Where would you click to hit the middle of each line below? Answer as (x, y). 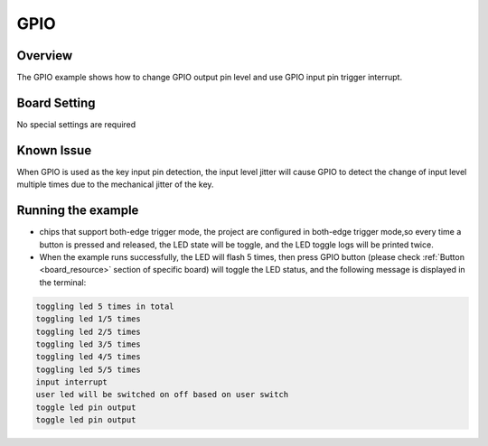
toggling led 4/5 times (89, 357)
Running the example (78, 211)
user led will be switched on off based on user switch (162, 395)
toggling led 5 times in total (105, 306)
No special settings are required (76, 124)
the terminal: (63, 282)
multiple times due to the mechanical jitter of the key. (115, 184)
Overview (45, 56)
